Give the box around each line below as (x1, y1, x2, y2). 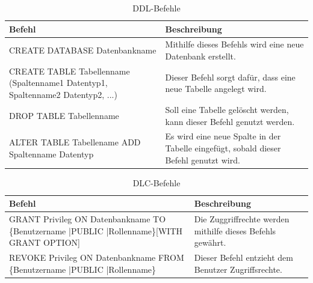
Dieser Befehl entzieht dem (194, 251, 293, 264)
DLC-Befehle (132, 176, 181, 189)
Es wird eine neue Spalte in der (165, 130, 281, 142)
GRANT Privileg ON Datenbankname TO (9, 213, 166, 225)
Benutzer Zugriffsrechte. (194, 263, 282, 275)
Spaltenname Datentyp (9, 147, 94, 160)
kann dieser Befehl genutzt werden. (165, 115, 295, 127)
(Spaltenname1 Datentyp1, (9, 76, 108, 89)
